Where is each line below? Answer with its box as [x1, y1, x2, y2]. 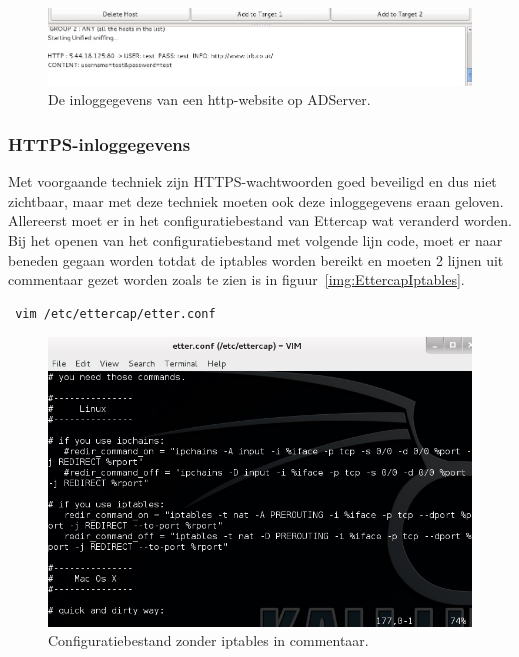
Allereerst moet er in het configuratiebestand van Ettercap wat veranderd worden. [8, 210, 512, 231]
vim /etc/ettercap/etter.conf [15, 306, 216, 321]
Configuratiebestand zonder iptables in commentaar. [48, 630, 369, 651]
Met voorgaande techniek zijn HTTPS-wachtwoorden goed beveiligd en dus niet [8, 171, 497, 192]
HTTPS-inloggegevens [8, 131, 191, 156]
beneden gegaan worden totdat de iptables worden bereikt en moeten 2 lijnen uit [8, 249, 504, 270]
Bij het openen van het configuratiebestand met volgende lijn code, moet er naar [8, 229, 503, 250]
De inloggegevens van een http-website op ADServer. [48, 89, 371, 110]
